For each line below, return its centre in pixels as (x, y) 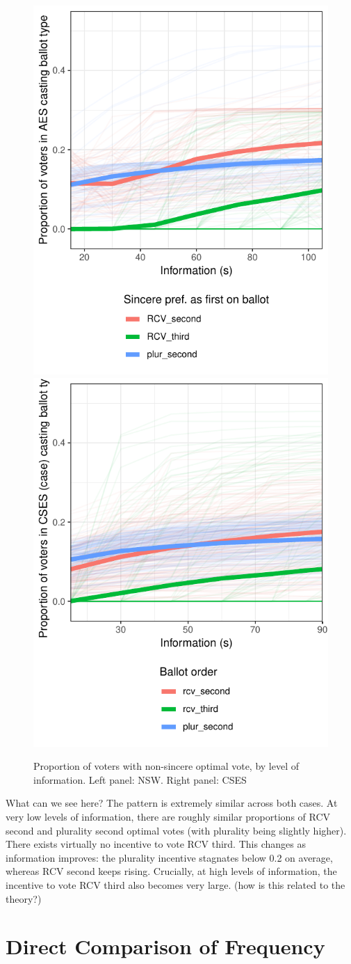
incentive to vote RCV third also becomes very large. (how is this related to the (175, 884)
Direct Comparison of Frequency (165, 946)
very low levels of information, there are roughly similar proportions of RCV (168, 816)
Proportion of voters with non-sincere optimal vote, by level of (166, 766)
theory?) (24, 898)
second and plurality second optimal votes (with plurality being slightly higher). (176, 830)
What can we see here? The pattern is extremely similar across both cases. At (172, 803)
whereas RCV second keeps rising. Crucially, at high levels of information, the (171, 871)
